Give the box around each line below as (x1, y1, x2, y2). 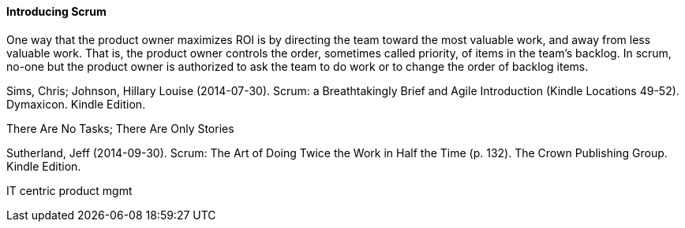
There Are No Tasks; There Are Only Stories (6, 121, 234, 135)
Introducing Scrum (6, 5, 107, 18)
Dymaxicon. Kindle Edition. (6, 97, 146, 111)
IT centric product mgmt (6, 183, 133, 197)
